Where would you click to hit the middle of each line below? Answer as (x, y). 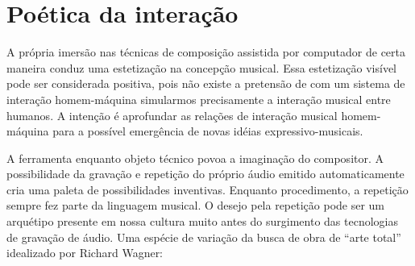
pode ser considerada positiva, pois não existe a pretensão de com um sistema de (206, 83)
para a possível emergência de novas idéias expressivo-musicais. (208, 131)
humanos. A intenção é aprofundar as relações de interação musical (172, 115)
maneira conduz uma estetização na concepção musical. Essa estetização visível (201, 67)
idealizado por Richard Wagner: (85, 253)
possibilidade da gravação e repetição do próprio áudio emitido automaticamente (205, 174)
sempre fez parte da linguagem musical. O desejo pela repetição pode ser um (196, 205)
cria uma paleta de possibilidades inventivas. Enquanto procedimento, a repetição (207, 189)
